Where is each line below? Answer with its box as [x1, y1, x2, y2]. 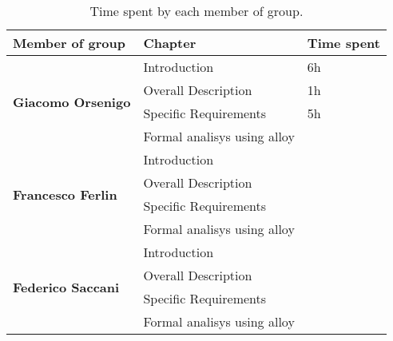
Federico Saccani [13, 277, 120, 296]
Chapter [143, 34, 196, 52]
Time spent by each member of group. [89, 2, 304, 20]
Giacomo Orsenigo [13, 92, 131, 111]
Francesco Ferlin [13, 184, 117, 204]
